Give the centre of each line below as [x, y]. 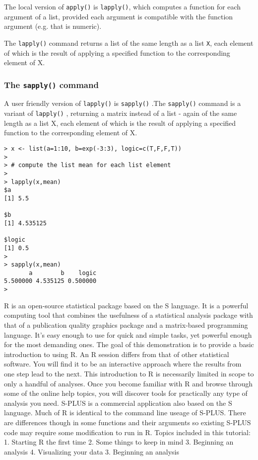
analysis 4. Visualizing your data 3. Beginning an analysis [92, 451]
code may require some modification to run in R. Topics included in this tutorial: [127, 432]
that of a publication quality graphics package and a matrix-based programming [126, 324]
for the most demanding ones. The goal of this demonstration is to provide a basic [129, 344]
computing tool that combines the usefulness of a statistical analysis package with [129, 315]
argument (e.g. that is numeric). [53, 26]
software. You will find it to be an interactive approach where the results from [123, 364]
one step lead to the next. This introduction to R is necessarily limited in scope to [129, 373]
